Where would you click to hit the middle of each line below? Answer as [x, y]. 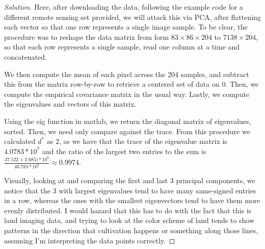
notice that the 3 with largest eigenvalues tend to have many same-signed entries [130, 190]
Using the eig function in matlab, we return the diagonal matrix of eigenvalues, [128, 121]
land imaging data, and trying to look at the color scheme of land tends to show [129, 220]
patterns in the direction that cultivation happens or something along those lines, [131, 230]
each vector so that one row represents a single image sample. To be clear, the [126, 27]
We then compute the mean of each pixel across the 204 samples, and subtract [127, 74]
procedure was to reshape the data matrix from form [87, 36]
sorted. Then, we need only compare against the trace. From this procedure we [127, 131]
